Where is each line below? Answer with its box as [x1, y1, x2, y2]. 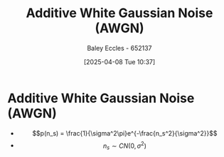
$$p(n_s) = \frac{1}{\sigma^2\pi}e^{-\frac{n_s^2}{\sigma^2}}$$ [31, 128, 218, 137]
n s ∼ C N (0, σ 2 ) [102, 140, 147, 151]
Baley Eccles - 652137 [87, 44, 152, 52]
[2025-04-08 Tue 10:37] [83, 57, 156, 66]
